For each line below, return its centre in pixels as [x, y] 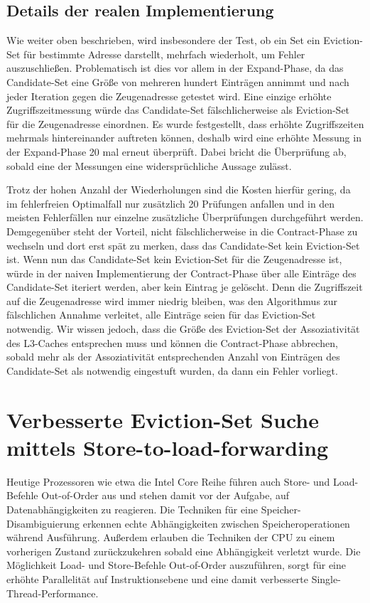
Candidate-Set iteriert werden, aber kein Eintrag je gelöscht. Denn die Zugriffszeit [185, 287]
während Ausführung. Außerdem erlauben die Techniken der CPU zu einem [171, 537]
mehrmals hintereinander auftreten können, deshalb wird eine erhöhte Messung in [184, 138]
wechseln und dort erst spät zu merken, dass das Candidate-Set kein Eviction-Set [183, 245]
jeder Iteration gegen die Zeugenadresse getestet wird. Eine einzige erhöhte [169, 96]
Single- [326, 578]
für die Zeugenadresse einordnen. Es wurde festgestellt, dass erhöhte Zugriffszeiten [185, 123]
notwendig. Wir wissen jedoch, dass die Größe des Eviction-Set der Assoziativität [183, 329]
